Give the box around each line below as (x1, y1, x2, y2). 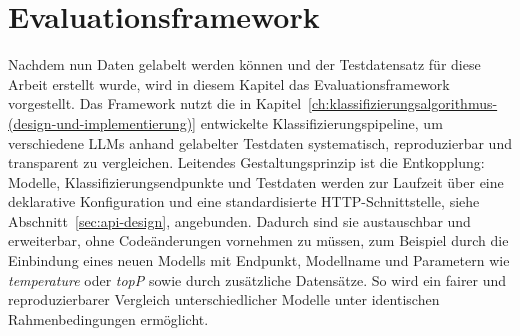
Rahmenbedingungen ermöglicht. (8, 308, 209, 329)
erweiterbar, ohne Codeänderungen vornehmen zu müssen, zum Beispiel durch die (8, 230, 509, 251)
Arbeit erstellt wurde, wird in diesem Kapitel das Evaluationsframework (8, 73, 450, 94)
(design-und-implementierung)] (8, 112, 196, 133)
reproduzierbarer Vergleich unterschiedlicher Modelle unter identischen (8, 289, 440, 310)
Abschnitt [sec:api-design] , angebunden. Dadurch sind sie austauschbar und (8, 210, 471, 231)
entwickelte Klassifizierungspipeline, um (200, 112, 443, 133)
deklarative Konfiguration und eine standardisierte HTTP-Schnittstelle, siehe (8, 191, 480, 212)
